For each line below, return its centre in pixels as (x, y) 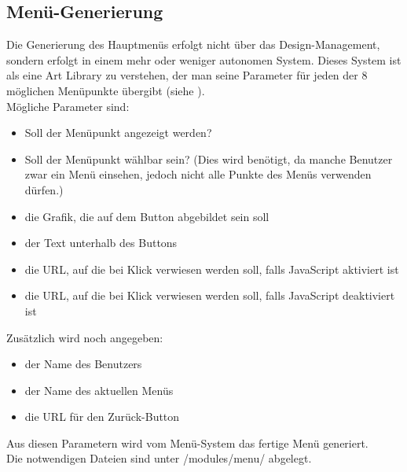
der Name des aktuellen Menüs (99, 390)
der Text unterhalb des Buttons (101, 243)
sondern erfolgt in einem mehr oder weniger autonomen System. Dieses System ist (204, 59)
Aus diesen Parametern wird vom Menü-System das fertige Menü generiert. (187, 442)
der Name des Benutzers (83, 364)
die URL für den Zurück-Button (102, 417)
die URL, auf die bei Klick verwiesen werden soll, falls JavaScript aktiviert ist (212, 269)
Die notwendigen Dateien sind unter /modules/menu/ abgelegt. (159, 458)
